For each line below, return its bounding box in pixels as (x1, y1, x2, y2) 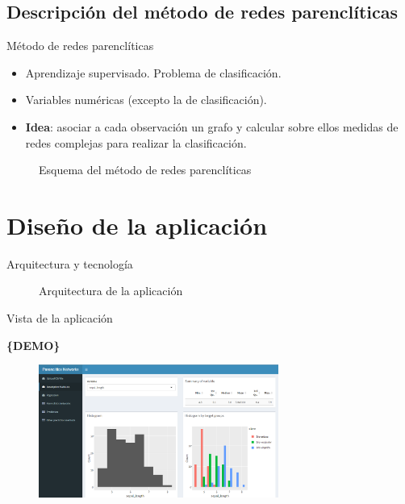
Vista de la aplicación (6, 310, 113, 327)
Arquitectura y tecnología (6, 255, 133, 272)
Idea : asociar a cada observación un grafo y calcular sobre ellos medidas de (25, 118, 399, 135)
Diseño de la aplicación (6, 208, 268, 241)
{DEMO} (6, 336, 61, 353)
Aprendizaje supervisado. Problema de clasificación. (25, 64, 282, 81)
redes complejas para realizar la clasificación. (25, 134, 247, 151)
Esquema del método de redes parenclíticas (39, 161, 252, 178)
